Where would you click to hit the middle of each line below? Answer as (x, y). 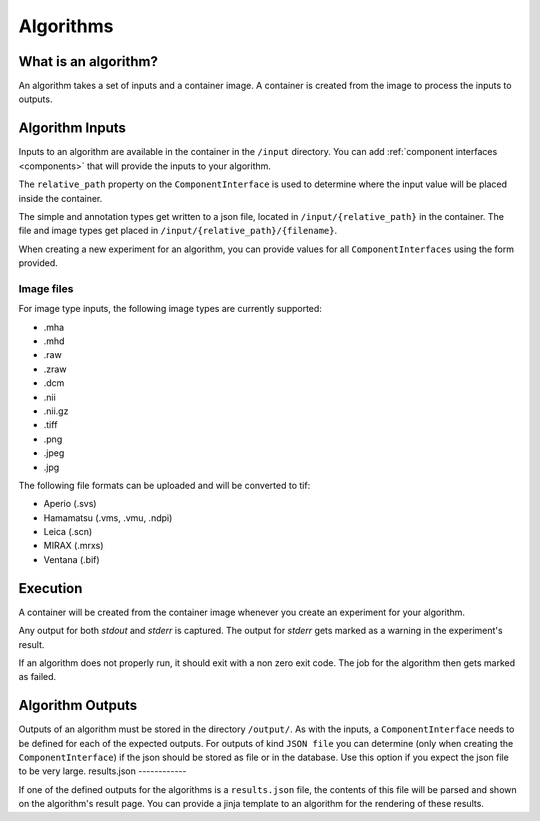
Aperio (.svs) (70, 504)
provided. (38, 263)
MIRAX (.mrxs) (73, 546)
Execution (50, 588)
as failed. (37, 677)
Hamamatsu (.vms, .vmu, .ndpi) (108, 517)
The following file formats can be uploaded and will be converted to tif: (164, 485)
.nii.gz (56, 411)
